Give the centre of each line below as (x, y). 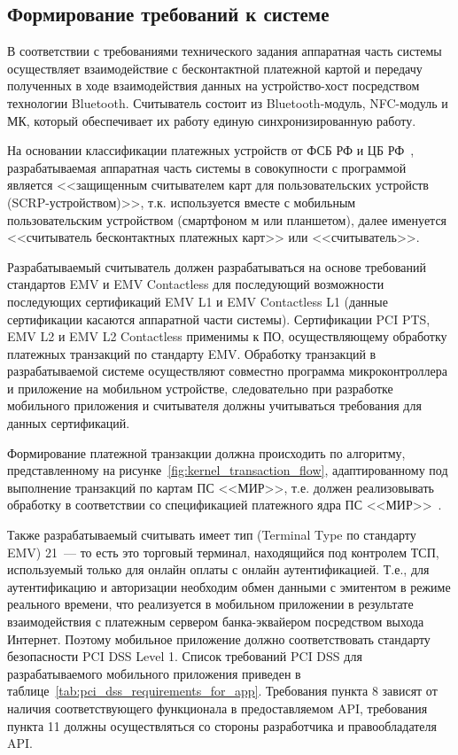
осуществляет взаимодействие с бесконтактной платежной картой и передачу (215, 68)
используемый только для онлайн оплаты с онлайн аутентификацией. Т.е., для (218, 569)
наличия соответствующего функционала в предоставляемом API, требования (217, 708)
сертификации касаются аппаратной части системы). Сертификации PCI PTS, (219, 319)
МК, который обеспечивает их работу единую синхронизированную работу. (212, 120)
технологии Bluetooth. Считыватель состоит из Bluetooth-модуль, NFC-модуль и (228, 102)
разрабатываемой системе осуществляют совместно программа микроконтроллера (227, 371)
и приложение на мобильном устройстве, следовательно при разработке (200, 388)
